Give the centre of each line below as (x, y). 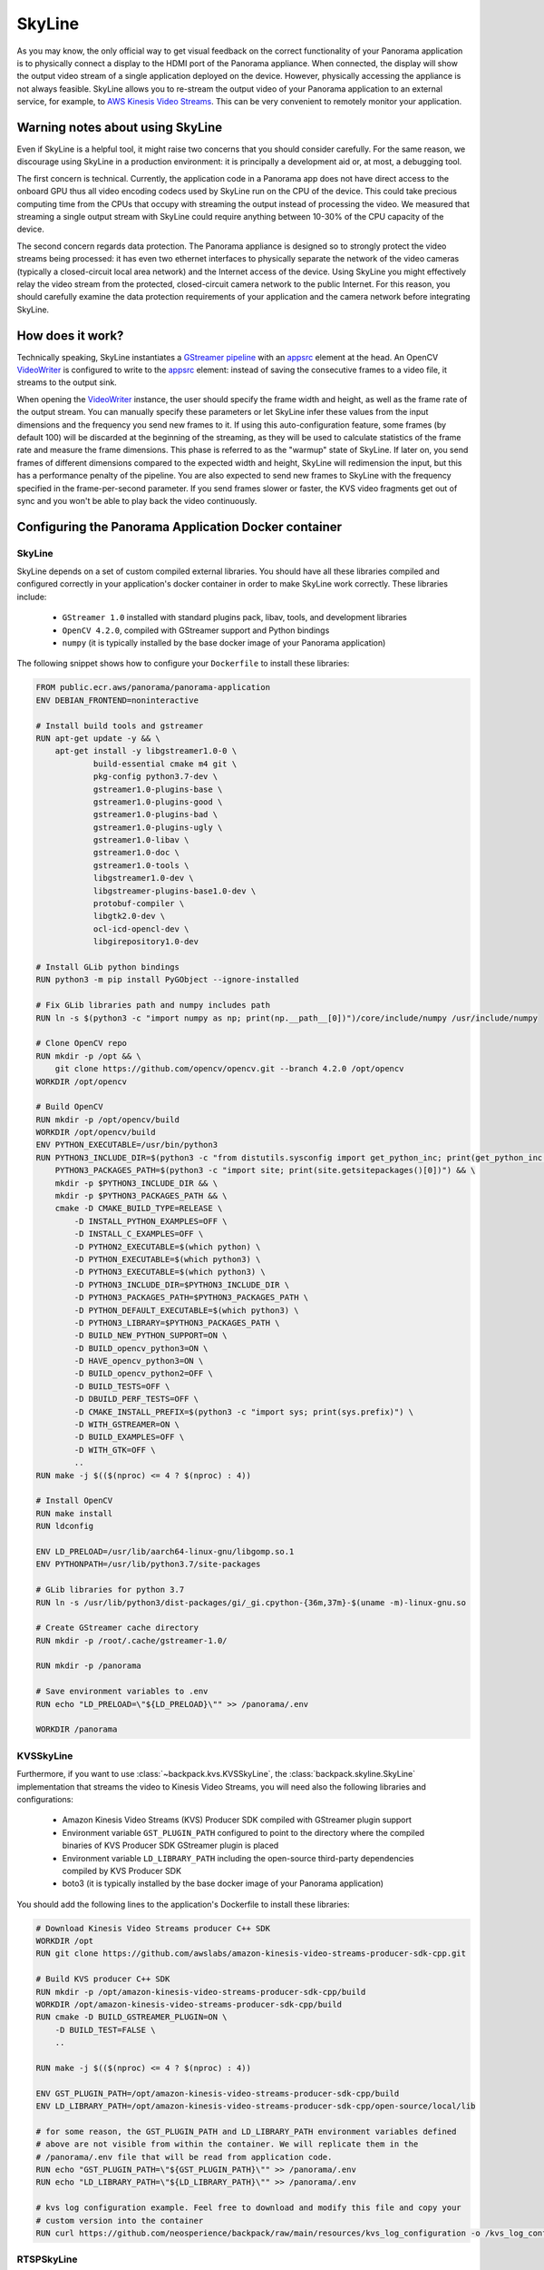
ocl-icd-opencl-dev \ (141, 929)
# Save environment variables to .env (122, 1692)
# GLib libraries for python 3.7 (110, 1590)
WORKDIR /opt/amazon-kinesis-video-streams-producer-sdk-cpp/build (189, 2004)
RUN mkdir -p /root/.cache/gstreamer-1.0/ (131, 1640)
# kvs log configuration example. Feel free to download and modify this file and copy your (248, 2208)
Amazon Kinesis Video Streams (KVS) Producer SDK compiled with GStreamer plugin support (237, 1820)
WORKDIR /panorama (77, 1729)
